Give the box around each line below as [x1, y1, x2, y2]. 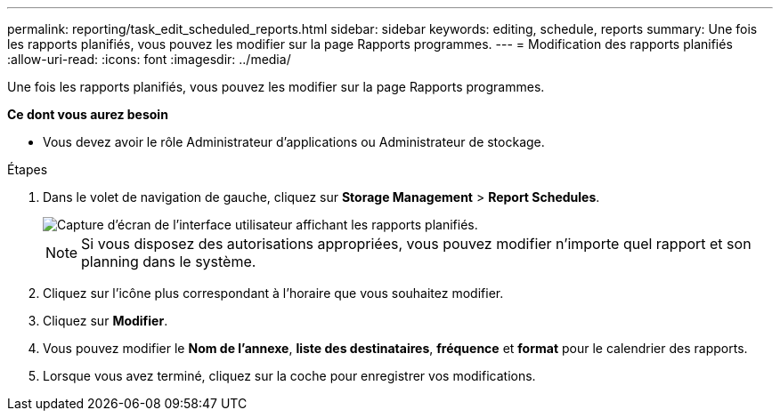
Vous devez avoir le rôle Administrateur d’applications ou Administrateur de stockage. [43, 134, 545, 149]
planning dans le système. [81, 253, 256, 270]
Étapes [7, 162, 48, 177]
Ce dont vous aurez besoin [7, 107, 168, 122]
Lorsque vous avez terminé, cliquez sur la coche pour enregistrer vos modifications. [43, 368, 536, 383]
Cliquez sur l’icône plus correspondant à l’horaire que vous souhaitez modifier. [43, 285, 504, 301]
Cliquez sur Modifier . [43, 313, 168, 328]
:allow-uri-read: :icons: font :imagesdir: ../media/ [7, 52, 291, 67]
